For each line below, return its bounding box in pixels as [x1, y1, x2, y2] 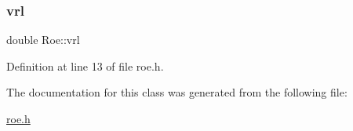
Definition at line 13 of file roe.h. [6, 57, 164, 74]
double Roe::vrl [6, 31, 80, 48]
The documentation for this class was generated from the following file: [6, 84, 348, 100]
